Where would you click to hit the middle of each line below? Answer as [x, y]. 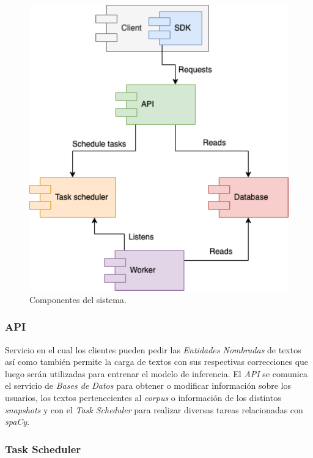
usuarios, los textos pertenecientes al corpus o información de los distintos [143, 397]
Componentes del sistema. [78, 299]
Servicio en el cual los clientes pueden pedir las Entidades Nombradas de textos [153, 349]
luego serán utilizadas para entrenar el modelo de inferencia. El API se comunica [156, 373]
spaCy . [17, 422]
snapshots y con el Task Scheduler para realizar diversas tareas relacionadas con [154, 409]
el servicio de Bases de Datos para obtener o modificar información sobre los [148, 385]
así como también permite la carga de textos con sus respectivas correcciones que [157, 362]
